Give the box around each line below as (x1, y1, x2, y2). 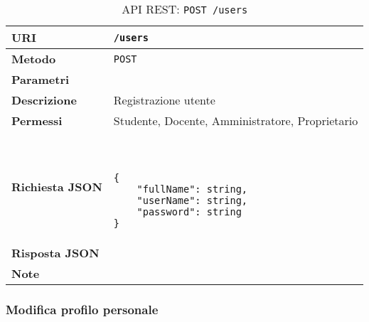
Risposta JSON (11, 245, 100, 261)
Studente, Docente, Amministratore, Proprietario (113, 112, 358, 129)
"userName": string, (137, 195, 248, 206)
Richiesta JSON (11, 178, 102, 195)
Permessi (11, 112, 63, 129)
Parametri (11, 71, 70, 87)
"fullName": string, (137, 183, 248, 195)
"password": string (137, 206, 242, 218)
